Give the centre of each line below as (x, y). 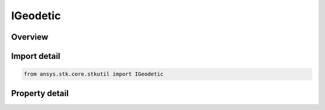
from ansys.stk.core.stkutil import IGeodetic (94, 74)
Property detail (40, 93)
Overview (30, 37)
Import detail (36, 56)
